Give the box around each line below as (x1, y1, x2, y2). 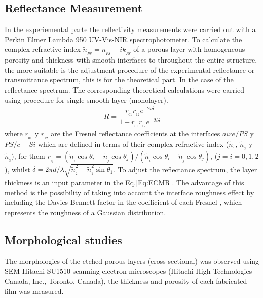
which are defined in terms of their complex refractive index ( (37, 138, 229, 149)
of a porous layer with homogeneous (133, 44, 245, 54)
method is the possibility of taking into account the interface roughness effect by (5, 187, 254, 197)
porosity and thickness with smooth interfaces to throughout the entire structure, (5, 54, 257, 65)
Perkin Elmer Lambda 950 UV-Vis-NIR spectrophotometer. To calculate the (5, 34, 242, 44)
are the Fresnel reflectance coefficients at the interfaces (51, 128, 220, 138)
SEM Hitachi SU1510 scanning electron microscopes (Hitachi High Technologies (5, 265, 252, 276)
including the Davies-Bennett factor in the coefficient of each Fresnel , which (5, 197, 242, 207)
